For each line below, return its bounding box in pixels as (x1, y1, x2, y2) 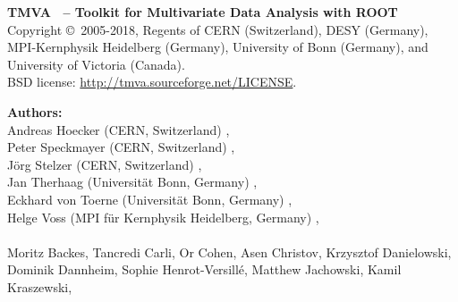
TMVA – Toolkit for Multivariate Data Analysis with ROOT (7, 3, 398, 21)
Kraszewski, (7, 277, 72, 296)
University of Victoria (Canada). (7, 55, 185, 73)
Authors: (7, 102, 63, 121)
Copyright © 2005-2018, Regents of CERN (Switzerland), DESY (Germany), (7, 20, 428, 38)
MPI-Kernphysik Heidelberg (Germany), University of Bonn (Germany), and (7, 38, 428, 56)
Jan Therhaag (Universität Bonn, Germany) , (7, 172, 258, 191)
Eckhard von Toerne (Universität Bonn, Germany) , (7, 189, 293, 208)
